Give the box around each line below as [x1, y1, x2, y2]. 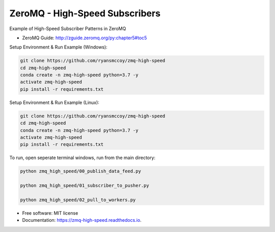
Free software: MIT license [22, 210, 78, 216]
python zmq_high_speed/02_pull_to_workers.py [20, 197, 136, 202]
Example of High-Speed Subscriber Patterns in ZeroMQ [9, 25, 126, 32]
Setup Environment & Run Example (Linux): [9, 99, 99, 106]
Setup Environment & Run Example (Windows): [9, 44, 108, 50]
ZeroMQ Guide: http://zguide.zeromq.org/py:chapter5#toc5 [22, 35, 147, 41]
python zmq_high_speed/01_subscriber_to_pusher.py [20, 183, 150, 189]
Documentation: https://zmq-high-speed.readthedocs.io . [22, 217, 142, 223]
